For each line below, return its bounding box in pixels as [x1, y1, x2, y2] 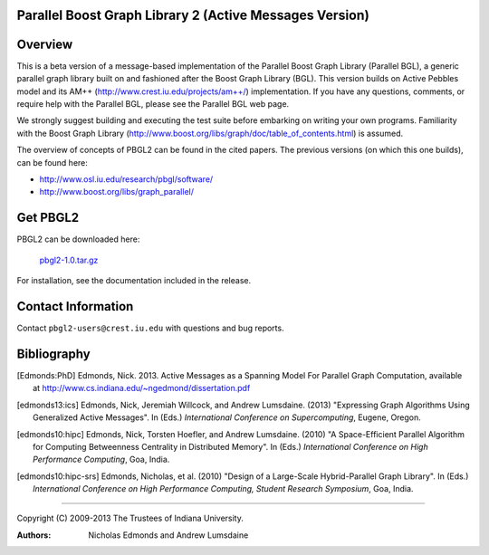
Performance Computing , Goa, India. [33, 454, 170, 465]
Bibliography [16, 346, 91, 361]
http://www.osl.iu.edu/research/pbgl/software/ [39, 174, 214, 185]
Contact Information [16, 299, 134, 314]
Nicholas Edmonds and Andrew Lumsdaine [88, 530, 249, 541]
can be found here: [16, 157, 88, 167]
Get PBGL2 [16, 210, 80, 225]
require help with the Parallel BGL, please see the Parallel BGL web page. [16, 99, 290, 110]
